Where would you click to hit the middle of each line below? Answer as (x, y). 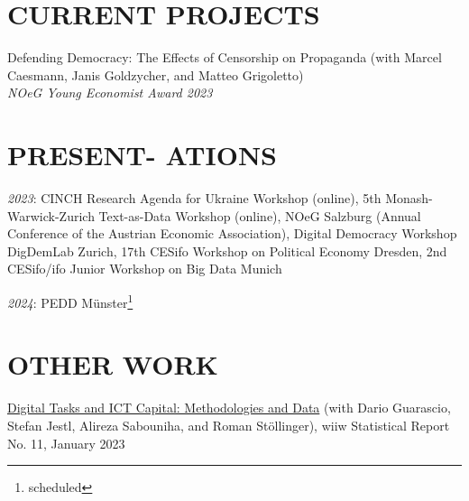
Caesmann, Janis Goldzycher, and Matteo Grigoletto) (156, 74)
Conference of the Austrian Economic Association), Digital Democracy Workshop (232, 233)
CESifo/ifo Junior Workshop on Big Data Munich (145, 269)
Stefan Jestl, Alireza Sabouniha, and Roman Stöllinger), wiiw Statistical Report (229, 425)
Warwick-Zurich (51, 215)
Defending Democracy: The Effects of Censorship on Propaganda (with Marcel (225, 57)
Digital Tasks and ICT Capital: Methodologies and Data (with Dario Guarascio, (229, 408)
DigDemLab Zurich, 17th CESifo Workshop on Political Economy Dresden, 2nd (227, 250)
